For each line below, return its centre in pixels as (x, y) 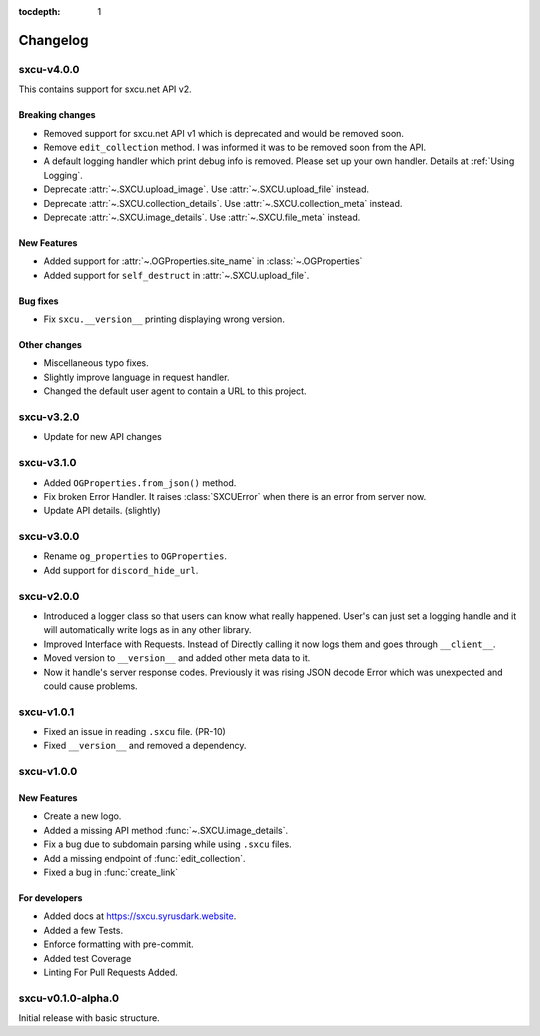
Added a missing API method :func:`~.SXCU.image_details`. (166, 830)
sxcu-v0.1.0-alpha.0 (69, 998)
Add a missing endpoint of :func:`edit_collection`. (144, 858)
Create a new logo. (82, 816)
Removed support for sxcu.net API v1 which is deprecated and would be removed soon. (224, 133)
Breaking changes (57, 115)
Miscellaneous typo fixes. (96, 363)
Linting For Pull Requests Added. (111, 972)
